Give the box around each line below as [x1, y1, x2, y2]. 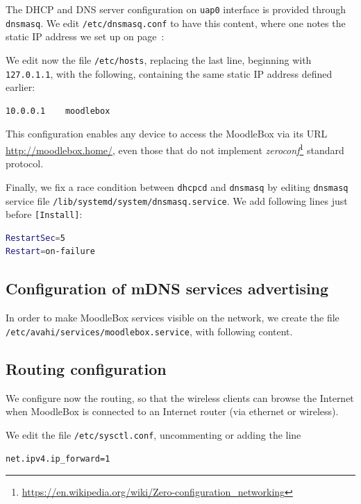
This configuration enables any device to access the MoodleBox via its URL [6, 126, 328, 141]
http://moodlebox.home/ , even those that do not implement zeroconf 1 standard [6, 141, 344, 157]
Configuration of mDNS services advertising [6, 278, 329, 299]
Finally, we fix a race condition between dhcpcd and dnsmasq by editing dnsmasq [6, 179, 349, 194]
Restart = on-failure [6, 246, 95, 257]
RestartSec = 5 [6, 233, 65, 243]
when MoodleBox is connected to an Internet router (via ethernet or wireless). [6, 404, 339, 419]
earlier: [6, 80, 35, 94]
